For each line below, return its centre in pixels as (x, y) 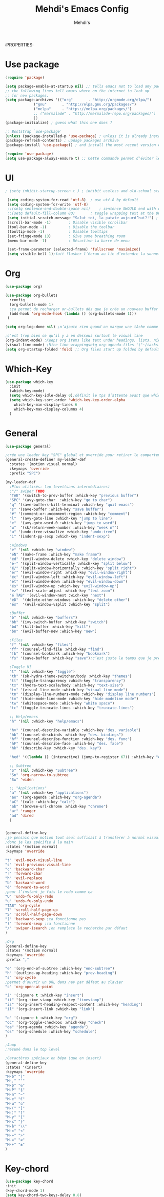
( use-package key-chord (29, 1182)
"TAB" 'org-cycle (23, 906)
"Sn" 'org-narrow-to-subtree (39, 775)
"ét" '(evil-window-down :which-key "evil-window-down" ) (69, 582)
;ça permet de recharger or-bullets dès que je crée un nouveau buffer (84, 309)
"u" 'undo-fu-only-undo (29, 901)
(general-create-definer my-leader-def (46, 460)
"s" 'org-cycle (20, 977)
